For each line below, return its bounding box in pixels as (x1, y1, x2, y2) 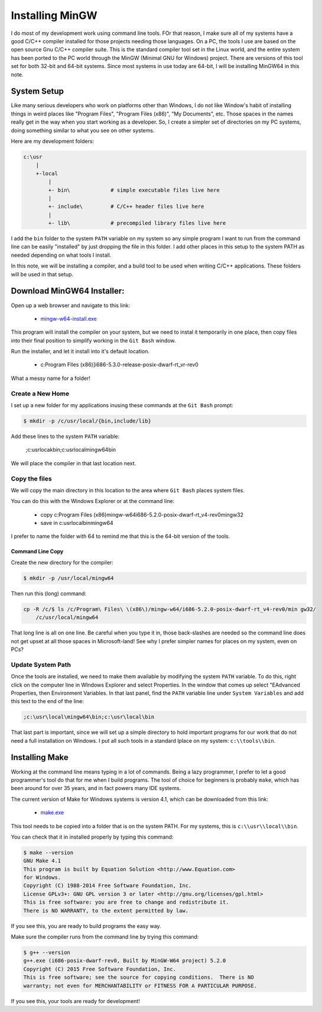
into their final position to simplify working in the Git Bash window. (11, 337, 176, 344)
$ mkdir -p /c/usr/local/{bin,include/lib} (23, 418, 152, 424)
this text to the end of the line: (11, 698, 84, 705)
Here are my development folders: (11, 137, 95, 144)
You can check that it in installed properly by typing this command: (11, 833, 174, 840)
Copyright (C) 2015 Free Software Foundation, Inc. (23, 965, 177, 972)
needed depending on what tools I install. (11, 252, 112, 259)
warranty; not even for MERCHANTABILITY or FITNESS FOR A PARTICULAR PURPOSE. (23, 982, 257, 989)
